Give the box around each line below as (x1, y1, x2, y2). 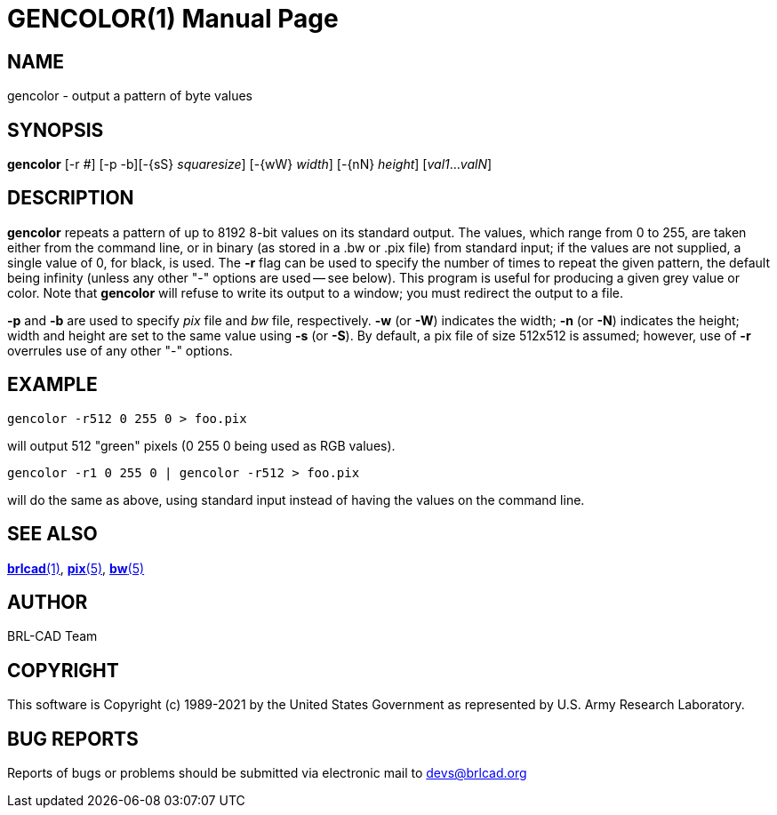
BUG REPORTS (7, 727, 139, 750)
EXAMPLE (7, 373, 98, 396)
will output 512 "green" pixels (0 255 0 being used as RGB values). (7, 437, 396, 453)
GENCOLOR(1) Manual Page (7, 4, 339, 34)
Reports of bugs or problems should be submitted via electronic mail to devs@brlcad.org (7, 765, 527, 781)
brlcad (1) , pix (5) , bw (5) (7, 560, 145, 576)
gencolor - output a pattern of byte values (7, 88, 252, 104)
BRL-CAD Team (7, 628, 98, 644)
